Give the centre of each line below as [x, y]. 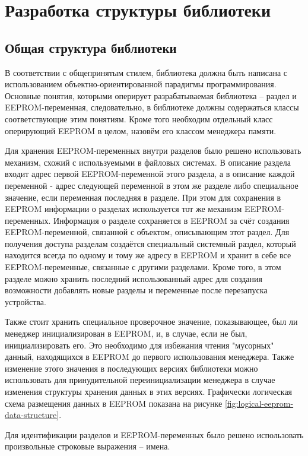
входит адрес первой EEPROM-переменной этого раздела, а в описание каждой [150, 174]
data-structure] [32, 415]
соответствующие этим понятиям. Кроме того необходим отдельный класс [139, 118]
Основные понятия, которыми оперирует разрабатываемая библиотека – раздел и [151, 95]
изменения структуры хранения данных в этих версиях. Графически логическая [149, 392]
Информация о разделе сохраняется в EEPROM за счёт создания [171, 220]
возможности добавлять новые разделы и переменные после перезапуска [136, 290]
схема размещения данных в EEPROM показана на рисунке [114, 403]
